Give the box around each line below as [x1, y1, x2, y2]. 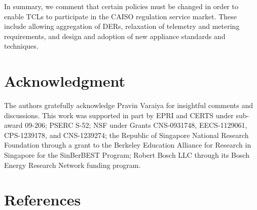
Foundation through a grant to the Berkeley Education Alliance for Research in [4, 139, 251, 150]
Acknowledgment [4, 71, 125, 91]
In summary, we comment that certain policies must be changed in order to [4, 1, 238, 11]
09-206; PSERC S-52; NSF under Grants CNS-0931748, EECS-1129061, [25, 120, 247, 130]
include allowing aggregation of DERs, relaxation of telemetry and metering [4, 21, 240, 31]
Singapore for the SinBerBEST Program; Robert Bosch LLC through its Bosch [4, 150, 250, 160]
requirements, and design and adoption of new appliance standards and [4, 30, 226, 41]
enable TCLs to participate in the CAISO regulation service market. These [4, 11, 237, 21]
